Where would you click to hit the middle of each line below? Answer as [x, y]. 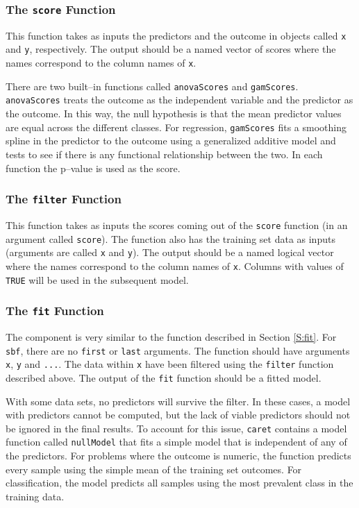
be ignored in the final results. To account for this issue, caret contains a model [176, 428]
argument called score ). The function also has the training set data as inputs [170, 238]
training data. [35, 496]
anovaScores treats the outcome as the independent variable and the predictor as [179, 100]
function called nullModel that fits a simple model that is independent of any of [176, 442]
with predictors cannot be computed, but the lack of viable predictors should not [178, 415]
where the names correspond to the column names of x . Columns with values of [175, 265]
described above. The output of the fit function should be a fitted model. [164, 377]
